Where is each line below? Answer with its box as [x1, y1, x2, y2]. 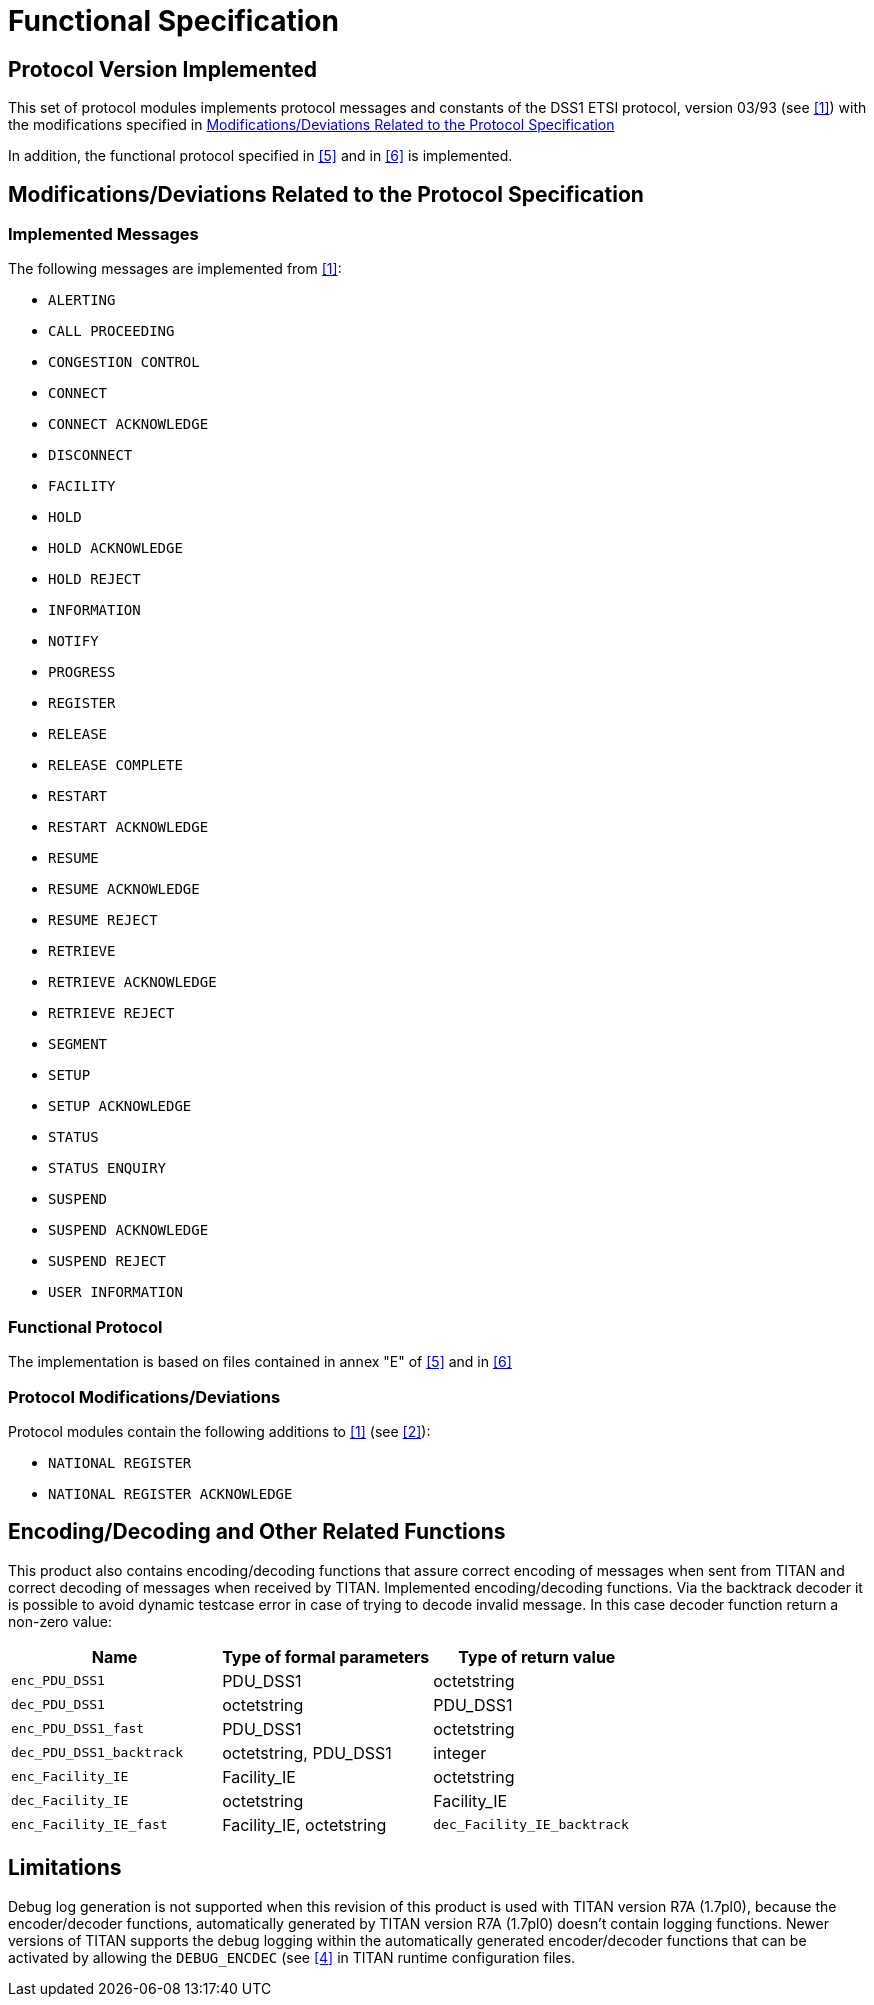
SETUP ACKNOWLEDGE [48, 1098, 192, 1115]
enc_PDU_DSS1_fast [11, 1721, 145, 1737]
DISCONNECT [48, 447, 133, 464]
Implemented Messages [8, 224, 199, 245]
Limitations [8, 1855, 122, 1881]
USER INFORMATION [48, 1284, 183, 1301]
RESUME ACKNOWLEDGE [48, 881, 200, 898]
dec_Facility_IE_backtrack [433, 1817, 629, 1833]
